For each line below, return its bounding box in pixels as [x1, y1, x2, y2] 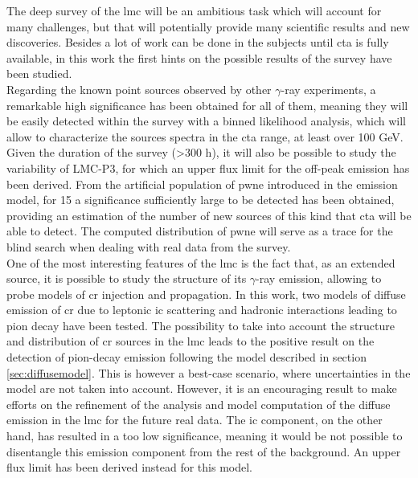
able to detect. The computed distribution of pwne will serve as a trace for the [6, 223, 393, 239]
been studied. [6, 65, 72, 82]
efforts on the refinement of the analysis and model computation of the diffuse [6, 395, 391, 412]
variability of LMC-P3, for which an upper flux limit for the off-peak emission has [6, 159, 410, 176]
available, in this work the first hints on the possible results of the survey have [6, 49, 392, 66]
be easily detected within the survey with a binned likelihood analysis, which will [6, 112, 406, 129]
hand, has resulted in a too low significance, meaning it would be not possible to [6, 427, 403, 444]
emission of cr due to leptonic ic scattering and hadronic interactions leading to [6, 301, 397, 318]
